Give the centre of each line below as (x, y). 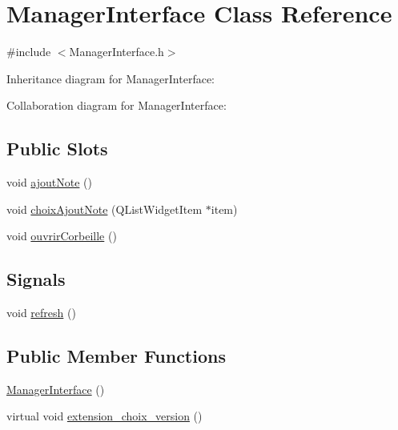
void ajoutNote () (49, 182)
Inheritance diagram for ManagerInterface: (111, 78)
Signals (36, 279)
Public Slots (57, 149)
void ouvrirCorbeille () (62, 236)
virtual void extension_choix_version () (105, 416)
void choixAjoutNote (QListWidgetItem (105, 209)
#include (29, 52)
